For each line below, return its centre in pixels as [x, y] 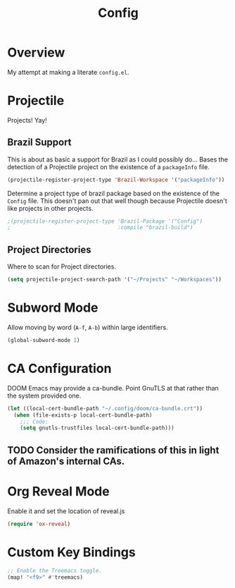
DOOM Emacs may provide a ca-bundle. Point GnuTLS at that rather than [113, 388]
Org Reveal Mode [59, 491]
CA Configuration [59, 369]
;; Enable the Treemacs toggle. [55, 571]
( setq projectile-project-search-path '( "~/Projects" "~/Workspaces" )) [114, 280]
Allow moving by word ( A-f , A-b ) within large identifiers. [88, 327]
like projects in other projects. [50, 208]
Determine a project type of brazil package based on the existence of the [114, 193]
